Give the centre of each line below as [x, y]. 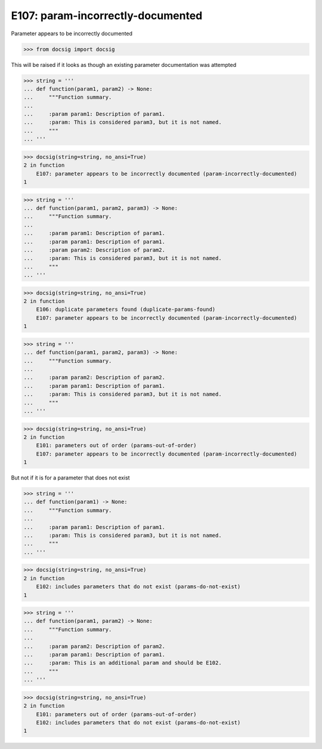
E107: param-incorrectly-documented [107, 16]
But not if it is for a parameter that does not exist [71, 478]
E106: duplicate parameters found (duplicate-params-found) [126, 310]
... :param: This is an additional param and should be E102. [123, 663]
